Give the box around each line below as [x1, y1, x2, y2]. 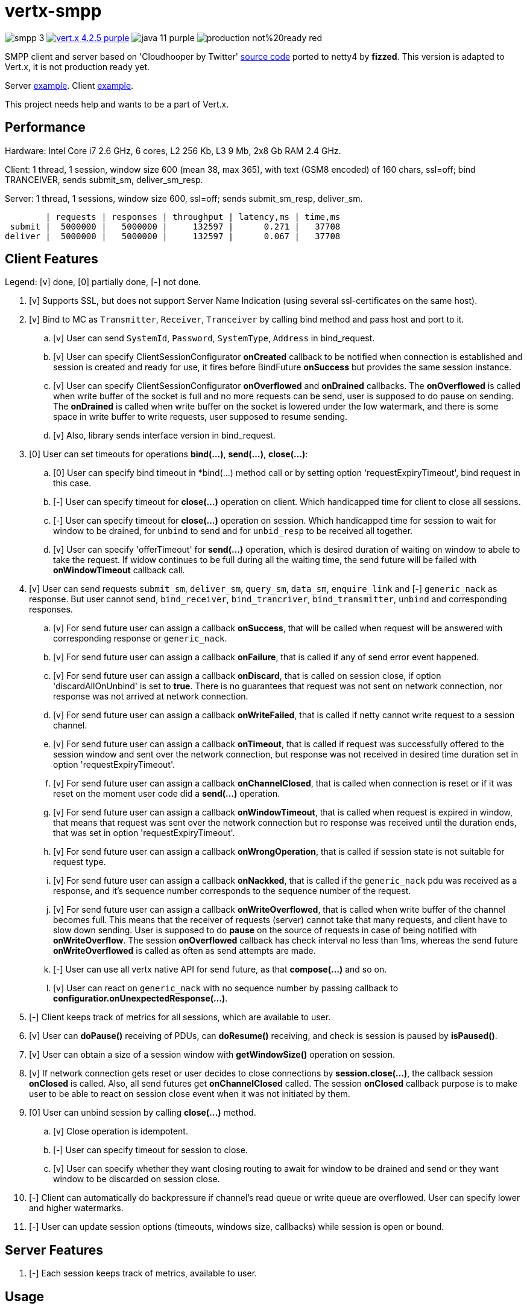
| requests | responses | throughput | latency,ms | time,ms [45, 211, 341, 222]
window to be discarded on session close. [53, 1174, 220, 1185]
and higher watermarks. [29, 1203, 124, 1214]
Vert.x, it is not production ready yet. [5, 61, 150, 72]
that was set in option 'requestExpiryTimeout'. [53, 828, 235, 838]
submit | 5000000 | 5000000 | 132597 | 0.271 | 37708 [10, 221, 341, 231]
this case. [53, 478, 92, 489]
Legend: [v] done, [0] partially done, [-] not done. [5, 277, 201, 288]
